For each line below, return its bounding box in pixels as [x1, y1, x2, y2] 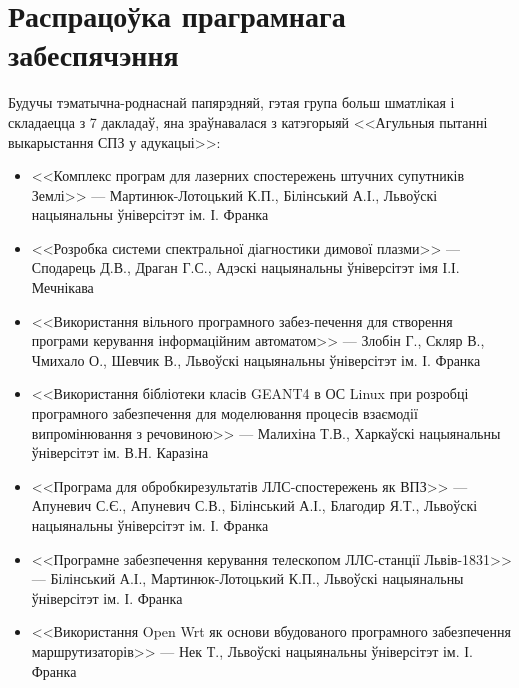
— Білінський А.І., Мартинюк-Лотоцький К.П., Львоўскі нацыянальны [31, 568, 464, 589]
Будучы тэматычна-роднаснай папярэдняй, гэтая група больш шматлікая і [8, 92, 455, 113]
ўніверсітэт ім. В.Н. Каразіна [31, 442, 209, 463]
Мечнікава [31, 277, 94, 298]
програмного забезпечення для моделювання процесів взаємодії [31, 403, 418, 424]
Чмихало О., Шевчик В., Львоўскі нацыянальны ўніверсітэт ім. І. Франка [31, 349, 481, 370]
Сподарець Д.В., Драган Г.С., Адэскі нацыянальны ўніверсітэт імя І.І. [31, 257, 460, 278]
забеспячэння [8, 34, 179, 75]
